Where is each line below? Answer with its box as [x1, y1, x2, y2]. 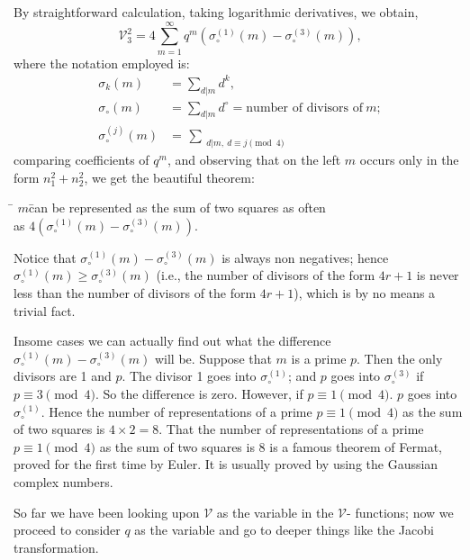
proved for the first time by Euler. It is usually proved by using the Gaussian [14, 455, 438, 474]
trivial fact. [14, 301, 76, 320]
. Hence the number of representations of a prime [41, 402, 312, 420]
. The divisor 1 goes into [122, 366, 257, 385]
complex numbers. [14, 472, 113, 491]
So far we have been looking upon [14, 502, 200, 521]
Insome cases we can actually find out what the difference [14, 331, 331, 350]
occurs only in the [359, 150, 459, 169]
